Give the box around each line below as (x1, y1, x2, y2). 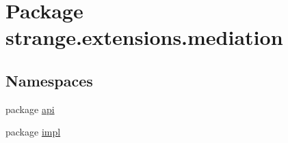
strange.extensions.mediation (5, 23, 283, 51)
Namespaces (5, 69, 93, 91)
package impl (5, 125, 61, 139)
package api (5, 101, 55, 116)
